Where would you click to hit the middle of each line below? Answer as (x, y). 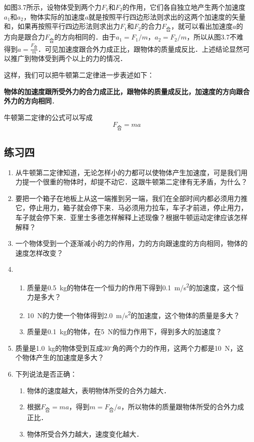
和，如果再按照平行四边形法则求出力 (62, 26)
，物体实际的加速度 (54, 16)
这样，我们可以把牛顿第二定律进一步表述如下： (79, 74)
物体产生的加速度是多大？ (63, 357)
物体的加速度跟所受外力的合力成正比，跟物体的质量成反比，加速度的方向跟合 (127, 91)
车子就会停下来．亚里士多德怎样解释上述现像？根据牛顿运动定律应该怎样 (131, 217)
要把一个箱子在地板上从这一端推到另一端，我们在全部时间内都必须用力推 (131, 198)
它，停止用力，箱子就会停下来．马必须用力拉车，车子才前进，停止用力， (131, 208)
